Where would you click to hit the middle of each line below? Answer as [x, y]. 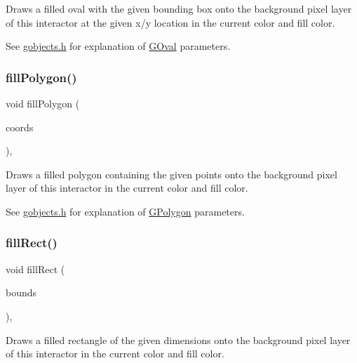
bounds [21, 292]
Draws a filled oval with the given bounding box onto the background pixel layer [179, 8]
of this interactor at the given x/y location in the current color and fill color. [170, 22]
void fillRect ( [35, 269]
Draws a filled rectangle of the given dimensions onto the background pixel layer [178, 339]
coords [20, 127]
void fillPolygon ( [43, 103]
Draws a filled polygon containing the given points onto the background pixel [171, 174]
